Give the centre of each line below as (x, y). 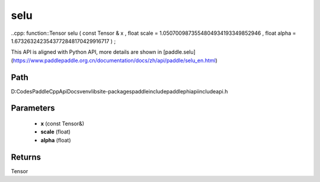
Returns (26, 157)
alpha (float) (56, 140)
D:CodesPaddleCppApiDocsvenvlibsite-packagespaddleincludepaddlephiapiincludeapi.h (119, 91)
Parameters (33, 108)
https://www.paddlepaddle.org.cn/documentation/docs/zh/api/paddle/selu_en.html (114, 60)
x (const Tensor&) (63, 123)
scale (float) (56, 132)
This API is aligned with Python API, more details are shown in (87, 52)
